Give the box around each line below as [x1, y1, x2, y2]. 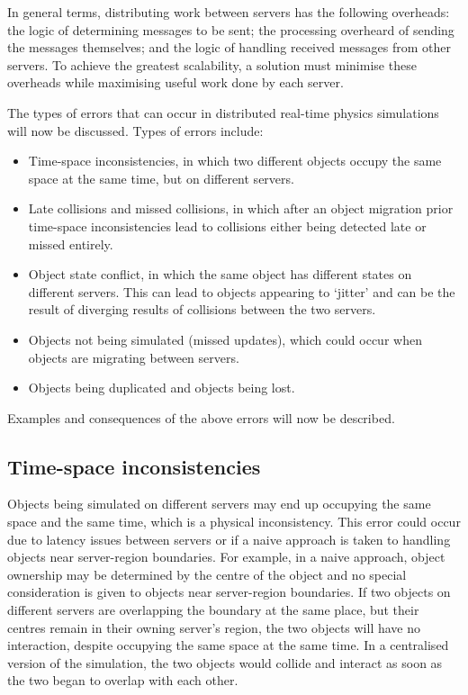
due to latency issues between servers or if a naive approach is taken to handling [7, 529, 451, 548]
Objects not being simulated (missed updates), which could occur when [28, 329, 422, 348]
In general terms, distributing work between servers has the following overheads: [7, 3, 450, 21]
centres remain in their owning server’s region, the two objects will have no [7, 618, 421, 636]
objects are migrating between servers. [28, 347, 239, 366]
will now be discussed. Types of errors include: [7, 121, 264, 140]
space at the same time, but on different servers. [28, 168, 294, 187]
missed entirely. [28, 234, 113, 253]
